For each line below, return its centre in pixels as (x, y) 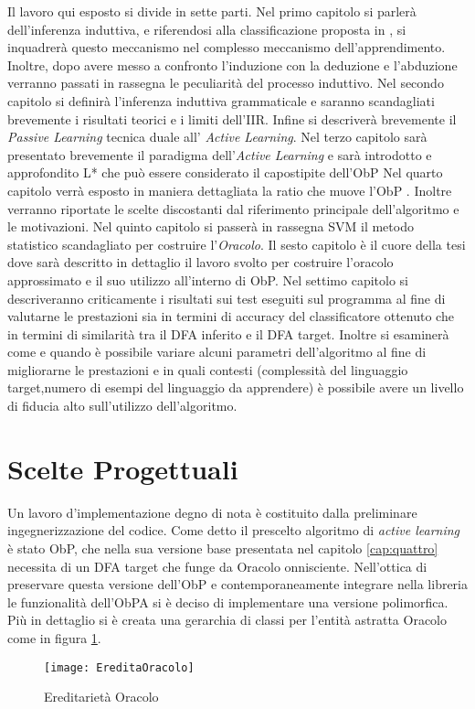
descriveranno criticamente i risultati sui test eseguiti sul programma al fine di (227, 298)
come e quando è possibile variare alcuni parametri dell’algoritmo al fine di (217, 352)
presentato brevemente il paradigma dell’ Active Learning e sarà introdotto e (220, 154)
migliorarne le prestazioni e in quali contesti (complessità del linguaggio (208, 369)
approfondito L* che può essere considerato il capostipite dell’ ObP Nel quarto (225, 172)
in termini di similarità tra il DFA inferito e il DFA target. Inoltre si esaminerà (228, 333)
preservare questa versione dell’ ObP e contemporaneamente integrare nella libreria (238, 584)
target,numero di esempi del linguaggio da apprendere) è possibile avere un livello (236, 387)
